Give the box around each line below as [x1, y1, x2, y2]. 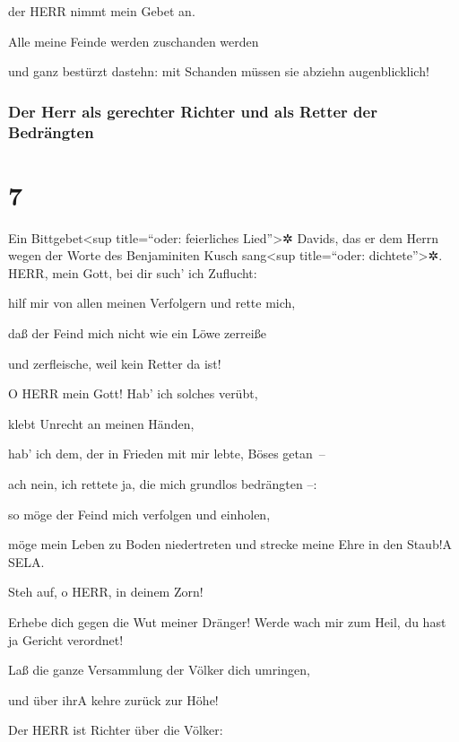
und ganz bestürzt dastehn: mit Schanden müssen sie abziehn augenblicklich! [8, 62, 429, 81]
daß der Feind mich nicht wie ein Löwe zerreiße [8, 324, 266, 343]
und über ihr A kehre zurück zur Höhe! [8, 690, 219, 709]
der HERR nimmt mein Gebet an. [8, 2, 195, 20]
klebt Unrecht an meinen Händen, [8, 414, 195, 432]
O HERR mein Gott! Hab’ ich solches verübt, [8, 384, 258, 403]
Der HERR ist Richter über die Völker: [8, 720, 223, 739]
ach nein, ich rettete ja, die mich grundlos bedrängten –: [8, 475, 317, 493]
